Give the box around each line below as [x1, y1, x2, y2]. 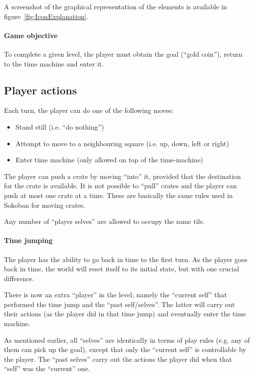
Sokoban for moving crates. [4, 199, 86, 210]
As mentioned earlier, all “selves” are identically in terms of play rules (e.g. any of [4, 334, 250, 345]
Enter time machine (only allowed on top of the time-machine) [15, 154, 204, 165]
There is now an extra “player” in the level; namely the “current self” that [4, 289, 227, 300]
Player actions [4, 82, 77, 97]
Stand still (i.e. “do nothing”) [15, 121, 104, 132]
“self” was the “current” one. [4, 363, 90, 374]
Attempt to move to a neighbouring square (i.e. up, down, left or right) [15, 138, 229, 148]
